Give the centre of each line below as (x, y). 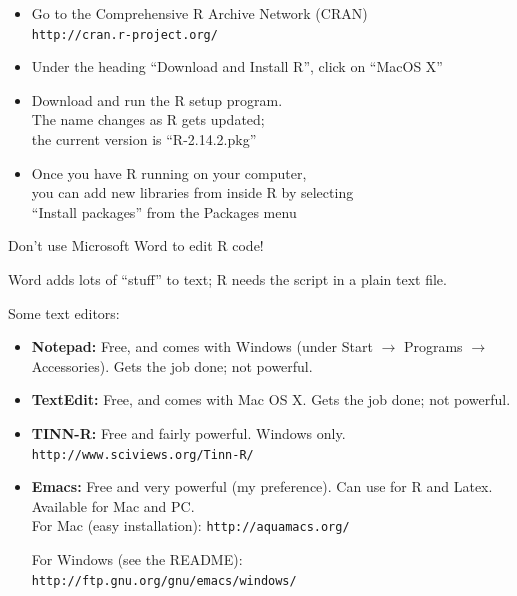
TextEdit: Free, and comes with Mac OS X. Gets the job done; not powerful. (271, 399)
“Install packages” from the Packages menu (164, 211)
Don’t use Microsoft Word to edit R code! (136, 245)
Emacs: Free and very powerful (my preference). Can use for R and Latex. (262, 486)
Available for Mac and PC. (113, 505)
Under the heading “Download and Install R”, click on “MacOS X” (237, 66)
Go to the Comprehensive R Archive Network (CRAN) (199, 13)
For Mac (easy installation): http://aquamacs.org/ (190, 525)
